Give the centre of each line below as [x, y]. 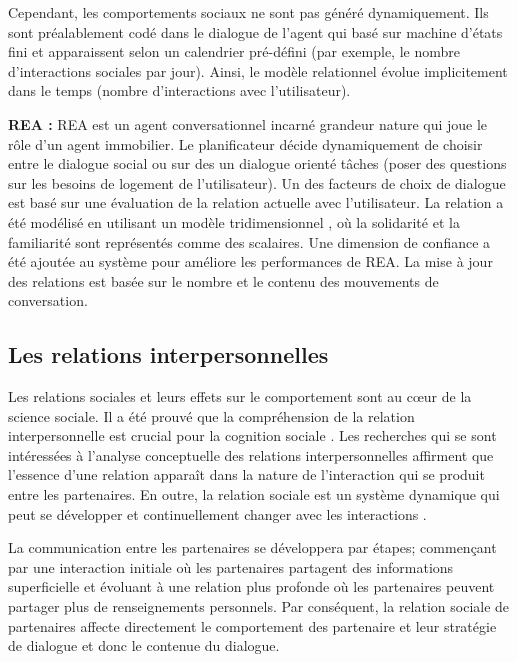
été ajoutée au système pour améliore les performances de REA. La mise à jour [250, 261]
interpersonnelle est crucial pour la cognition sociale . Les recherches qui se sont [252, 435]
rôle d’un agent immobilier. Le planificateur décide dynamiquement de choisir [245, 143]
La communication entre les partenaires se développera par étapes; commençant [252, 547]
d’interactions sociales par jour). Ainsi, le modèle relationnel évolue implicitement [258, 70]
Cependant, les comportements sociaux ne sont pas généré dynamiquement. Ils [248, 12]
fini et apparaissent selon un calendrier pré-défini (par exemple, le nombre [234, 51]
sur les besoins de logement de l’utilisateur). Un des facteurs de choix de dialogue [257, 182]
